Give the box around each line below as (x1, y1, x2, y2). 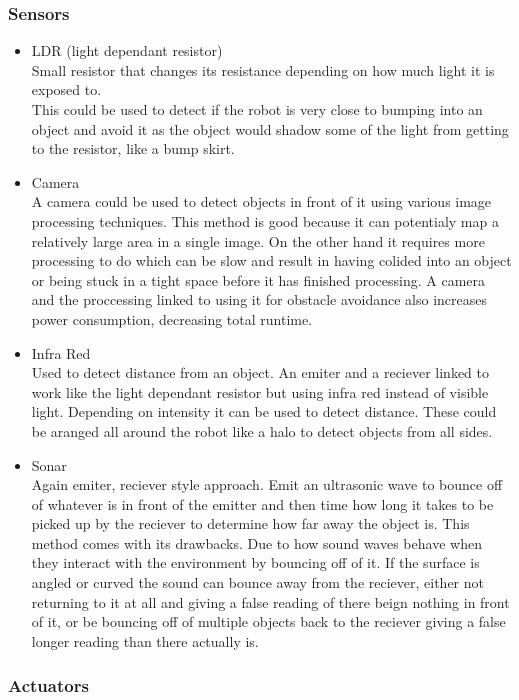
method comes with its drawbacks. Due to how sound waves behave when (31, 532, 482, 553)
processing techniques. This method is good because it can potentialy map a (31, 210, 499, 231)
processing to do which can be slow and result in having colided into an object (31, 250, 512, 271)
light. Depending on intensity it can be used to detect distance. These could (31, 401, 497, 422)
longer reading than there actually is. (31, 630, 259, 651)
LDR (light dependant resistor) (31, 40, 223, 61)
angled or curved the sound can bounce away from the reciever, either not (31, 572, 484, 593)
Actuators (8, 673, 89, 698)
